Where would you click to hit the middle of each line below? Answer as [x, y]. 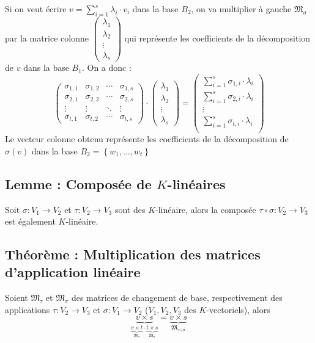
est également [30, 221]
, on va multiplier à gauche [241, 9]
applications [28, 309]
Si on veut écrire [36, 9]
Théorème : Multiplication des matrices [133, 254]
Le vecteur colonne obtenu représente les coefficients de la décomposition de [147, 139]
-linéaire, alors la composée [206, 209]
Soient [17, 298]
